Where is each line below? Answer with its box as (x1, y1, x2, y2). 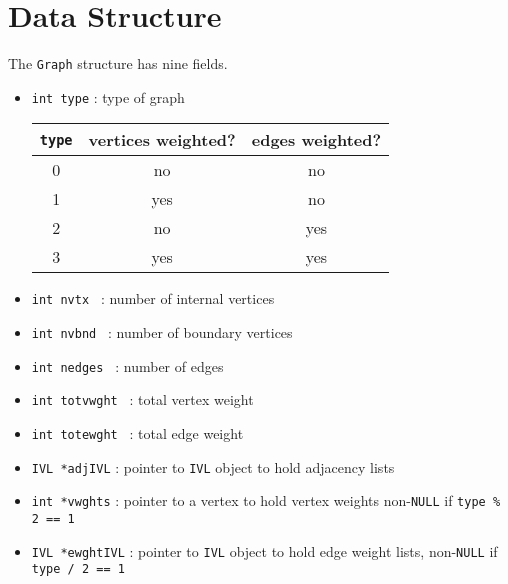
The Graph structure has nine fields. (8, 53, 228, 74)
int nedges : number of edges (31, 355, 224, 376)
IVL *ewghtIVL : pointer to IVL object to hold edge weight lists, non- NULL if (31, 540, 498, 561)
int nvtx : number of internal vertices (31, 288, 275, 309)
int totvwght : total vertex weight (31, 389, 254, 410)
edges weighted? (251, 128, 382, 152)
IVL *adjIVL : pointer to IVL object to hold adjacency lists (31, 456, 395, 477)
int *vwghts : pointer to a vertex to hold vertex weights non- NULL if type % (31, 490, 501, 511)
